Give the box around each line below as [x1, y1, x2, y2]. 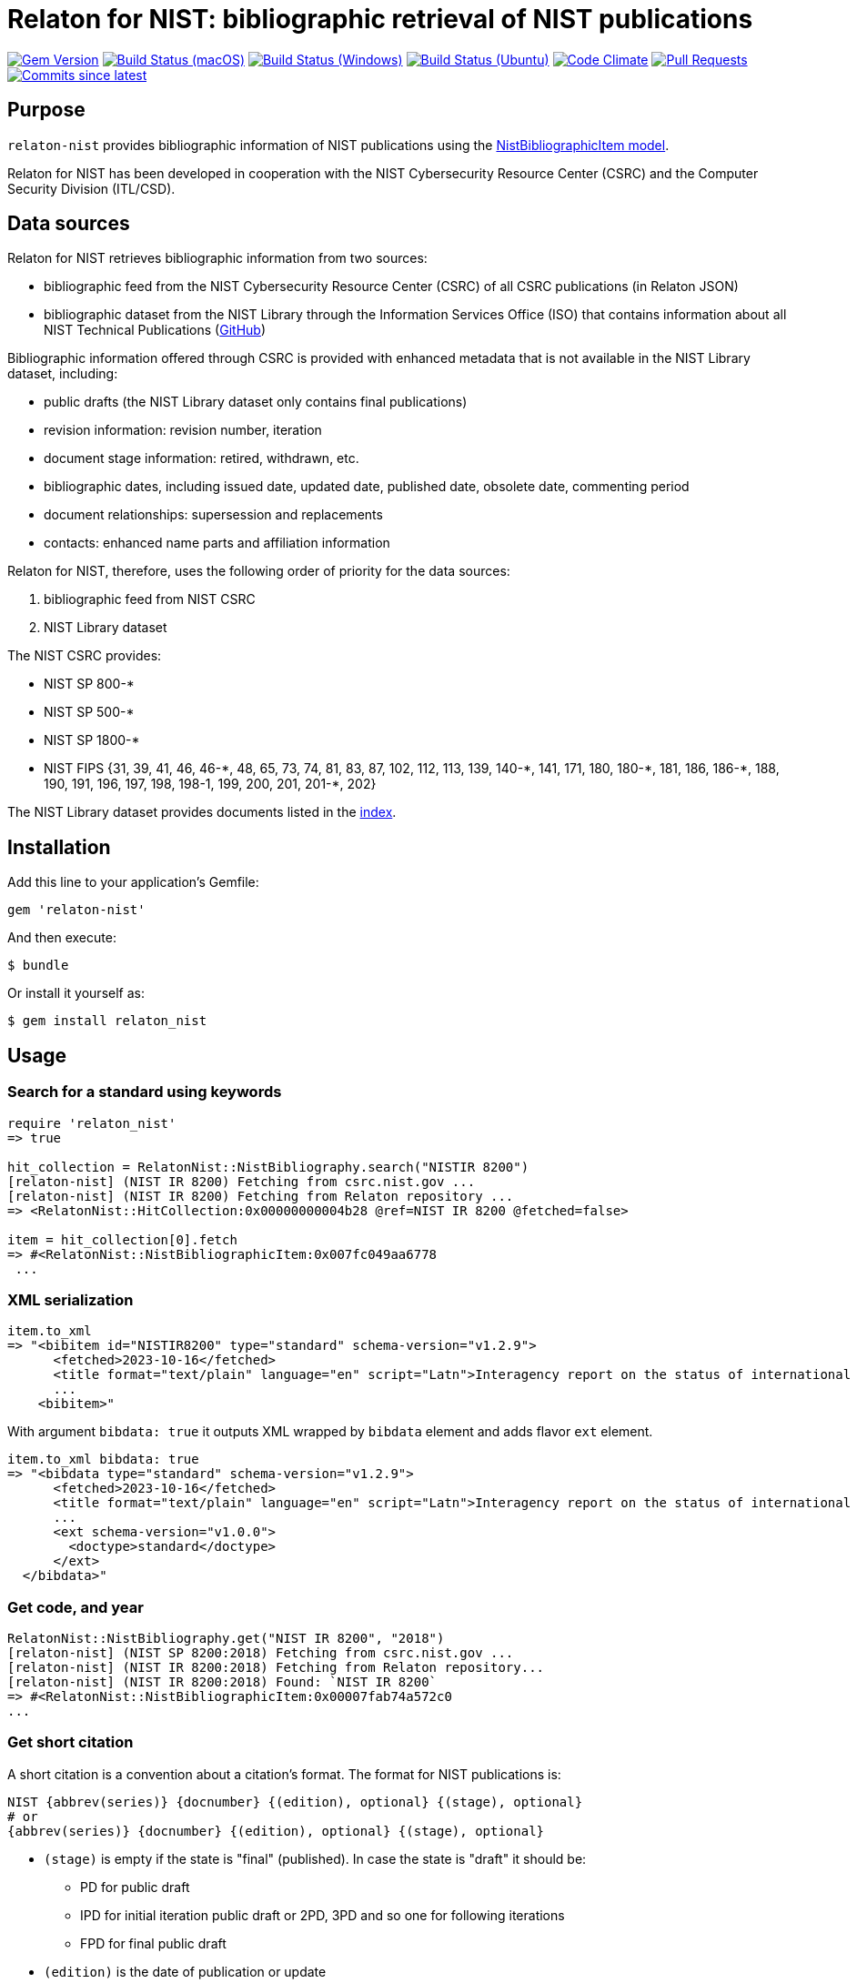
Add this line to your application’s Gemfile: [7, 874, 259, 891]
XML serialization [7, 1290, 134, 1309]
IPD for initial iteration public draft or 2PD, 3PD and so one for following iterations [80, 1907, 565, 1923]
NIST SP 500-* [44, 704, 135, 720]
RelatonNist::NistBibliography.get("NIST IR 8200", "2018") [7, 1631, 445, 1646]
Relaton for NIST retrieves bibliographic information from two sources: [7, 250, 428, 267]
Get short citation [7, 1733, 134, 1752]
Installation [7, 835, 111, 859]
